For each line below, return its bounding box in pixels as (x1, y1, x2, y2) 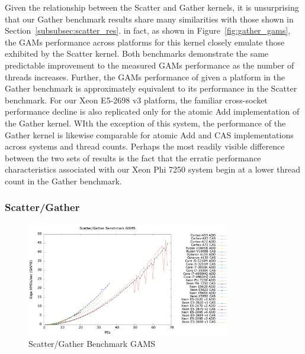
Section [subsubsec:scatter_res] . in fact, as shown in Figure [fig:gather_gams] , (5, 24, 291, 37)
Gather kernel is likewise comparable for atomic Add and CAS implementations (5, 128, 294, 141)
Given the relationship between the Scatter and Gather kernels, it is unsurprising (5, 1, 299, 13)
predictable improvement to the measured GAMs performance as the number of (5, 59, 294, 71)
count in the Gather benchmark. (5, 174, 122, 187)
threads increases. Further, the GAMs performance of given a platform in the (5, 70, 285, 83)
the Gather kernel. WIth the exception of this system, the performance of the (5, 116, 286, 129)
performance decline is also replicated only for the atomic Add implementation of (5, 105, 300, 118)
